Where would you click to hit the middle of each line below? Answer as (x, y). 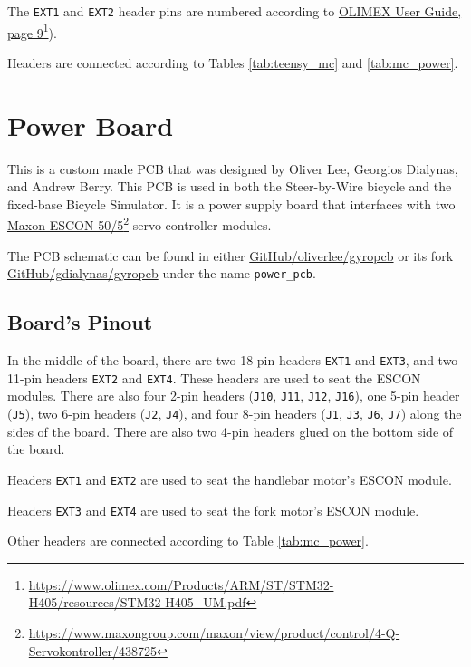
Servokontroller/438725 (93, 650)
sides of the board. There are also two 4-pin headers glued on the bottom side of (231, 431)
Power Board (91, 125)
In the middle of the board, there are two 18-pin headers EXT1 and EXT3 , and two (233, 360)
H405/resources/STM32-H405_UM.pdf (137, 602)
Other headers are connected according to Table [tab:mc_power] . (188, 541)
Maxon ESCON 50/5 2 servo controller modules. (139, 224)
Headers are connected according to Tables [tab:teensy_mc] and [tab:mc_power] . (233, 62)
